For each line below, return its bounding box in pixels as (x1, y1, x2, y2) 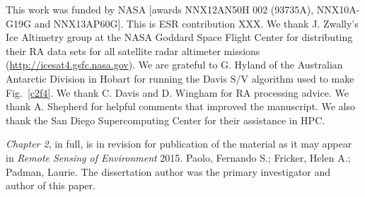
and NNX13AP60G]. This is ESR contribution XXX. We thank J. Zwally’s (34, 16, 359, 30)
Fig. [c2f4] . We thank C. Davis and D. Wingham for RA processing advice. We (6, 85, 349, 100)
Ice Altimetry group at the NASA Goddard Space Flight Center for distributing (6, 30, 353, 44)
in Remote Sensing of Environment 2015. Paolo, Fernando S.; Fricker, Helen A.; (6, 150, 351, 165)
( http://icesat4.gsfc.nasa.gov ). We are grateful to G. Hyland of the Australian (6, 57, 343, 72)
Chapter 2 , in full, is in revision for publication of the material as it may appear (6, 136, 352, 151)
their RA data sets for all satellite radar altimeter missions (6, 43, 260, 58)
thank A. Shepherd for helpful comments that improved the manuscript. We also (6, 99, 355, 114)
